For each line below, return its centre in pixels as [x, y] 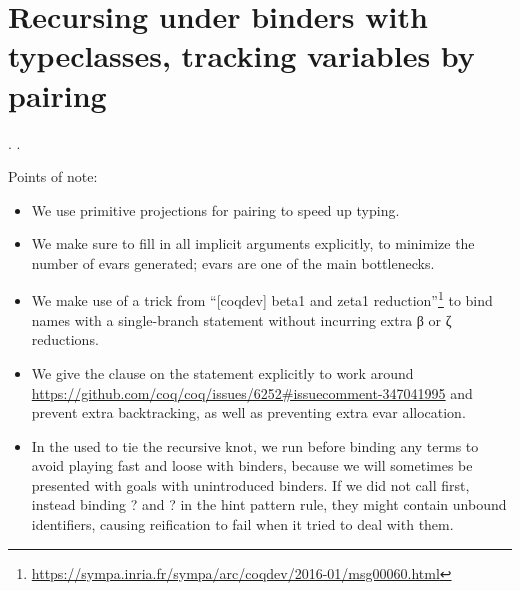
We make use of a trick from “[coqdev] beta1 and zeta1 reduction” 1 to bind [262, 299]
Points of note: [53, 176]
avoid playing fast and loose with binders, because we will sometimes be [252, 465]
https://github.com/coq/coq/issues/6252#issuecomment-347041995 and [252, 392]
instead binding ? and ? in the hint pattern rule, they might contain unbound [269, 504]
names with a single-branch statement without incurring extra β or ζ [241, 319]
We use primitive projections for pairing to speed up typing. [215, 209]
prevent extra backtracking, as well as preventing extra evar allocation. [248, 412]
